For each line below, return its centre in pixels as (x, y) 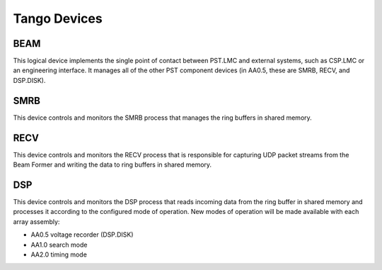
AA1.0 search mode (59, 244)
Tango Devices (58, 18)
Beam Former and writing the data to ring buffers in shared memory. (112, 165)
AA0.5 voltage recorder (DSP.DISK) (82, 235)
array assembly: (36, 221)
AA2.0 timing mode (59, 254)
